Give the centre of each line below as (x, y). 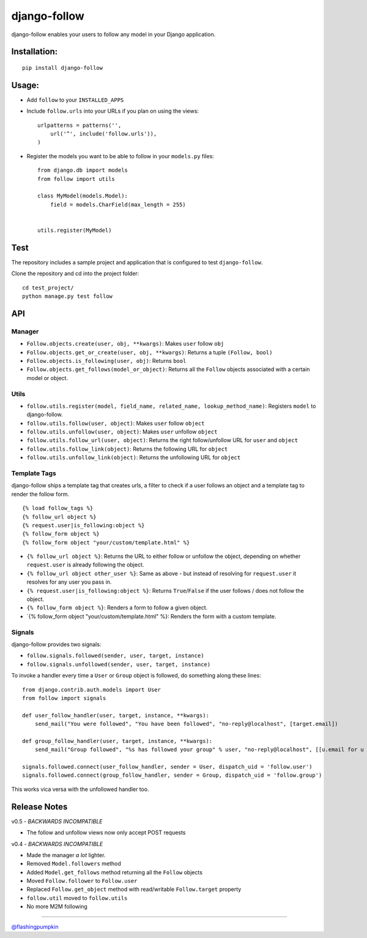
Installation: (35, 52)
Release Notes (39, 806)
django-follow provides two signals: (56, 644)
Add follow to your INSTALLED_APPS (75, 100)
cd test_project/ (48, 288)
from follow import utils (76, 179)
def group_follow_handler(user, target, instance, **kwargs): (117, 741)
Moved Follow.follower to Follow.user (82, 881)
